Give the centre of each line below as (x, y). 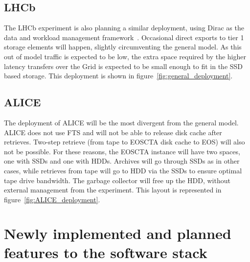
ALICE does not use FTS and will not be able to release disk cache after (113, 132)
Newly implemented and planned (118, 233)
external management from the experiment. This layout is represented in (113, 190)
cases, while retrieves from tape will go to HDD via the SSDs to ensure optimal (123, 170)
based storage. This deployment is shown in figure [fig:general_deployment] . (118, 76)
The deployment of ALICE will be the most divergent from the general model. (121, 122)
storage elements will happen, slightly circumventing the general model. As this (123, 47)
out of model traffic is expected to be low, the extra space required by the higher (125, 56)
